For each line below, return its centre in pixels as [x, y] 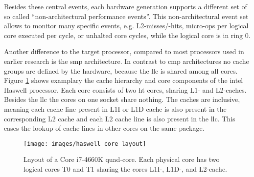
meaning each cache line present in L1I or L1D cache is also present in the [115, 108]
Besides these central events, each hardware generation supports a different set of [126, 6]
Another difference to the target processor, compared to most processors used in [124, 51]
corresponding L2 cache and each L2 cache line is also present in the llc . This [120, 118]
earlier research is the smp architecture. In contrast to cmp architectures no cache [127, 61]
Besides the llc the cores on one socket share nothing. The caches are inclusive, [122, 99]
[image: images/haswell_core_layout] [85, 144]
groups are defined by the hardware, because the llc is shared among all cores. [121, 70]
